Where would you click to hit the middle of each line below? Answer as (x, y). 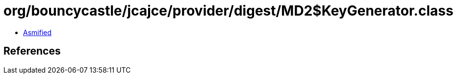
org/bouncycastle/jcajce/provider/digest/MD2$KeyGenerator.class (228, 11)
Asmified (38, 32)
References (32, 51)
